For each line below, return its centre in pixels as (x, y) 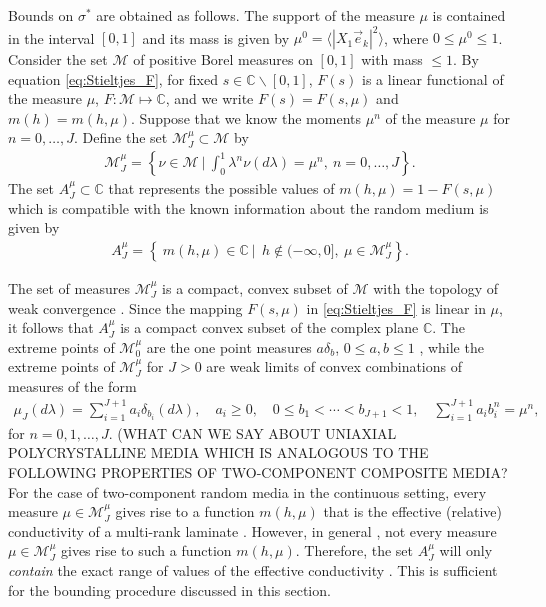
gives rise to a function (185, 511)
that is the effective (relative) (413, 511)
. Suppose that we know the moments (246, 117)
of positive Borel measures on (223, 59)
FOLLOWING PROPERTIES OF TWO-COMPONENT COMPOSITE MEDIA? (258, 471)
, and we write (209, 98)
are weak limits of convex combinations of (334, 366)
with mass (392, 59)
